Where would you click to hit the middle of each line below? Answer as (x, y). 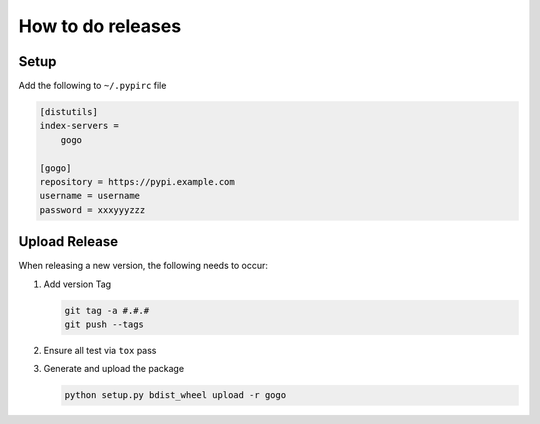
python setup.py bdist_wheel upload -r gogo (175, 395)
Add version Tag (77, 284)
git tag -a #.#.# (107, 310)
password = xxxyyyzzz (92, 209)
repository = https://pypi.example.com (137, 181)
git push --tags (104, 324)
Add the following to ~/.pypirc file (92, 86)
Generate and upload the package (114, 369)
